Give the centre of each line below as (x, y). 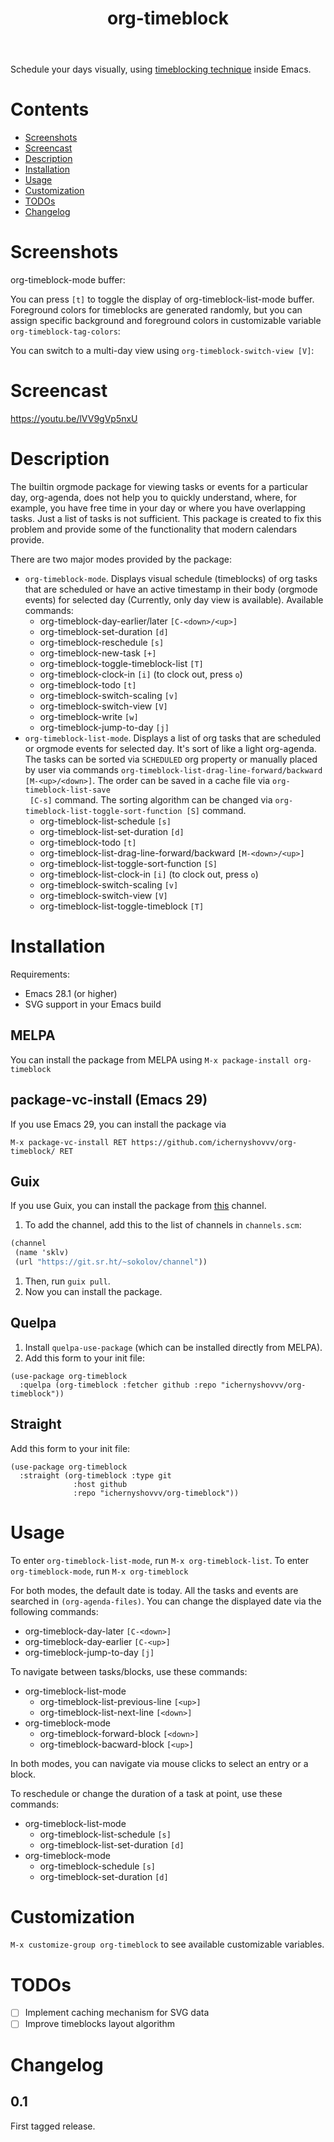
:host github (100, 1484)
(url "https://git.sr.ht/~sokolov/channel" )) (111, 1262)
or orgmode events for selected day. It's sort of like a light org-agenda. (170, 748)
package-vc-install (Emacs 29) (109, 1100)
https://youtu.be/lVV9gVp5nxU (74, 418)
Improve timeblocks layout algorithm (99, 2024)
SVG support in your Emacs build (93, 1004)
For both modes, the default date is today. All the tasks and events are (154, 1590)
